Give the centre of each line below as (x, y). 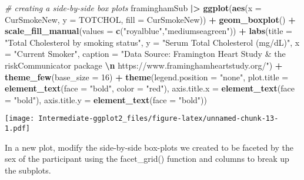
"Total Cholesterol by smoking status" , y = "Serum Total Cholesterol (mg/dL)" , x (152, 42)
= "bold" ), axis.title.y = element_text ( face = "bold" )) (106, 99)
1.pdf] (17, 128)
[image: (20, 119)
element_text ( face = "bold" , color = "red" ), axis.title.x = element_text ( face (150, 88)
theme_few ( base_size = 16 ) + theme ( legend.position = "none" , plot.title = (147, 77)
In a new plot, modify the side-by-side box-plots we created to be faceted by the (149, 147)
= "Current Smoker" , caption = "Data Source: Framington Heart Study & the (145, 54)
